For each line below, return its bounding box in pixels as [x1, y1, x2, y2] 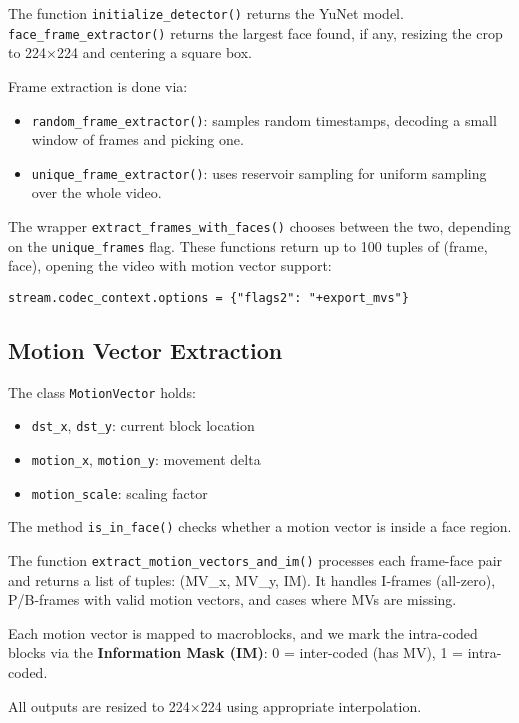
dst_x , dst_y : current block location [31, 415, 255, 436]
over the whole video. [31, 182, 162, 203]
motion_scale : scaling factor [31, 482, 208, 503]
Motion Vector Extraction [8, 334, 283, 365]
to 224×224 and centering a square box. [8, 42, 252, 63]
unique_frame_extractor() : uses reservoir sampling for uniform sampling [31, 162, 487, 183]
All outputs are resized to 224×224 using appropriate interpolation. [8, 695, 422, 716]
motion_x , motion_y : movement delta [31, 449, 261, 470]
